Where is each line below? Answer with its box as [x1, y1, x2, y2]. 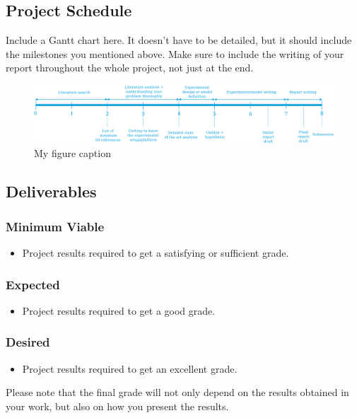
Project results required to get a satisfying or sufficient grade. [22, 245, 289, 260]
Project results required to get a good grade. [22, 303, 216, 318]
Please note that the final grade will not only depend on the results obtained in [6, 385, 349, 400]
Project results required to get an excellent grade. [22, 361, 238, 376]
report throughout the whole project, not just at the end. [6, 60, 254, 75]
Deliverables [6, 180, 97, 202]
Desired [6, 333, 50, 351]
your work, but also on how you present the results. [6, 398, 229, 413]
